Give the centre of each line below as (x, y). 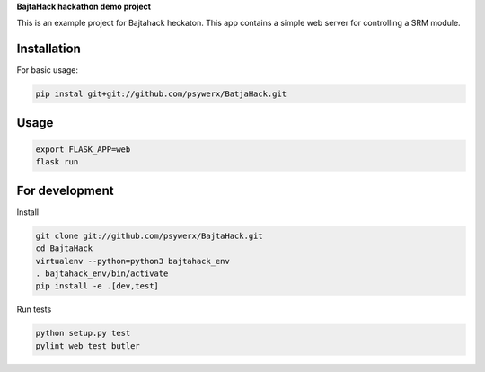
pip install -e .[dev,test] (97, 286)
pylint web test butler (88, 345)
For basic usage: (47, 70)
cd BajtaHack (64, 248)
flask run (57, 162)
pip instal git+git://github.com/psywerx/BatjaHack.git (161, 94)
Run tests (34, 309)
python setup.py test (83, 333)
